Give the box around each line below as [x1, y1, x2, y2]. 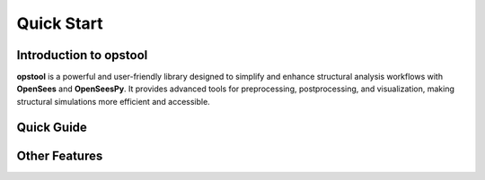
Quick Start [16, 13, 103, 33]
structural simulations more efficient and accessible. [16, 96, 210, 107]
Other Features [16, 148, 103, 163]
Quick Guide [16, 119, 87, 134]
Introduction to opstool [16, 47, 148, 63]
